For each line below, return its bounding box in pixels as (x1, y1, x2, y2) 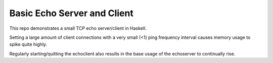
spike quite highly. (9, 41, 48, 47)
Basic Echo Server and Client (9, 8, 133, 19)
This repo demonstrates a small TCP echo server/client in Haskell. (9, 25, 147, 31)
